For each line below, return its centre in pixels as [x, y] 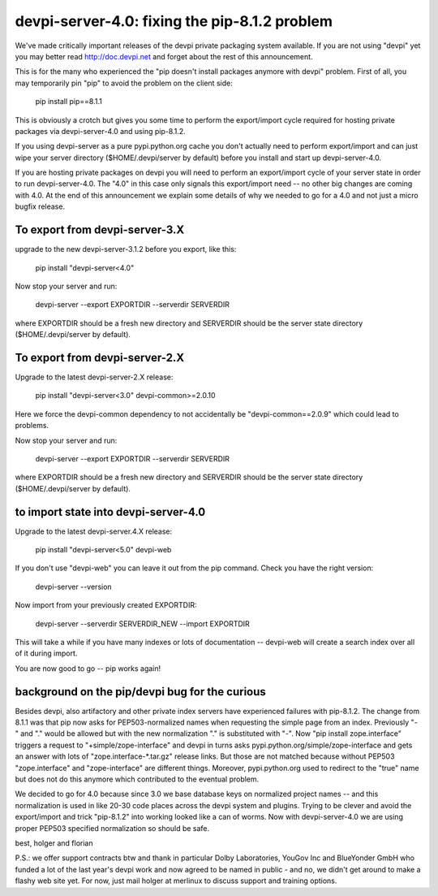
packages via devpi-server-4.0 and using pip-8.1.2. [100, 131]
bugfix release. [40, 206]
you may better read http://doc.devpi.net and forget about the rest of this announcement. [164, 56]
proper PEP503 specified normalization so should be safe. [112, 828]
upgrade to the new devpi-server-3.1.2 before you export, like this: [126, 249]
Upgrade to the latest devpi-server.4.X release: [94, 531]
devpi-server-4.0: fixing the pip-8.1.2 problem [174, 21]
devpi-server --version [74, 587]
